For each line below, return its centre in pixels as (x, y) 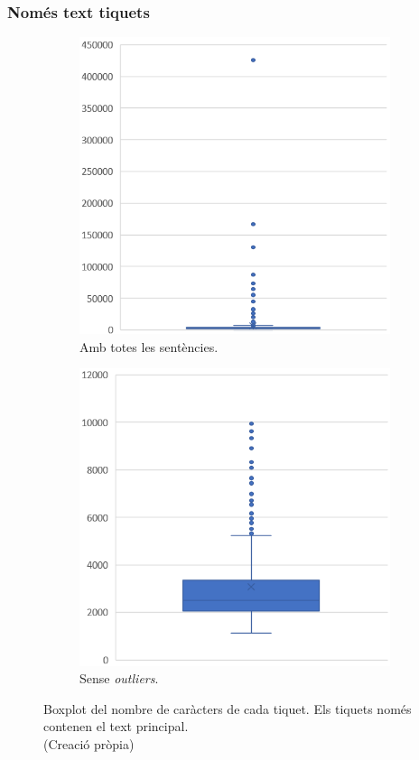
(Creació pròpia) (89, 743)
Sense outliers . (119, 678)
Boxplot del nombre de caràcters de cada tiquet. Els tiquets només (228, 708)
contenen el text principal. (116, 726)
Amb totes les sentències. (149, 346)
